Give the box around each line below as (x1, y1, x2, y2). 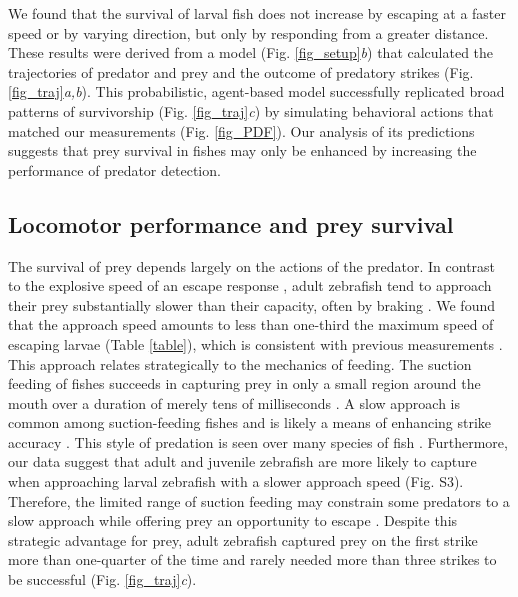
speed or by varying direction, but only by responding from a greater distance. (8, 22, 489, 43)
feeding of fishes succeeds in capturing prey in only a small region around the (8, 373, 481, 394)
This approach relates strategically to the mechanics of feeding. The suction (8, 353, 472, 374)
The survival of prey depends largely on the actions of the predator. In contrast (8, 255, 496, 276)
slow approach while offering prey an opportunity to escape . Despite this (8, 510, 458, 531)
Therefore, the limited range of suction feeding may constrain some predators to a (8, 490, 510, 511)
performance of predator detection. (8, 159, 221, 180)
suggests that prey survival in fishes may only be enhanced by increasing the (8, 140, 477, 161)
